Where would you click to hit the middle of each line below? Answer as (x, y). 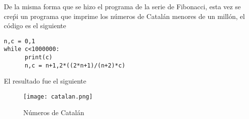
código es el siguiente (35, 25)
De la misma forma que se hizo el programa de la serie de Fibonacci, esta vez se (122, 6)
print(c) (39, 58)
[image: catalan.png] (58, 97)
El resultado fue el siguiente (45, 81)
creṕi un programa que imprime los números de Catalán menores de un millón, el (124, 16)
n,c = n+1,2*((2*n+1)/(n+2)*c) (75, 65)
